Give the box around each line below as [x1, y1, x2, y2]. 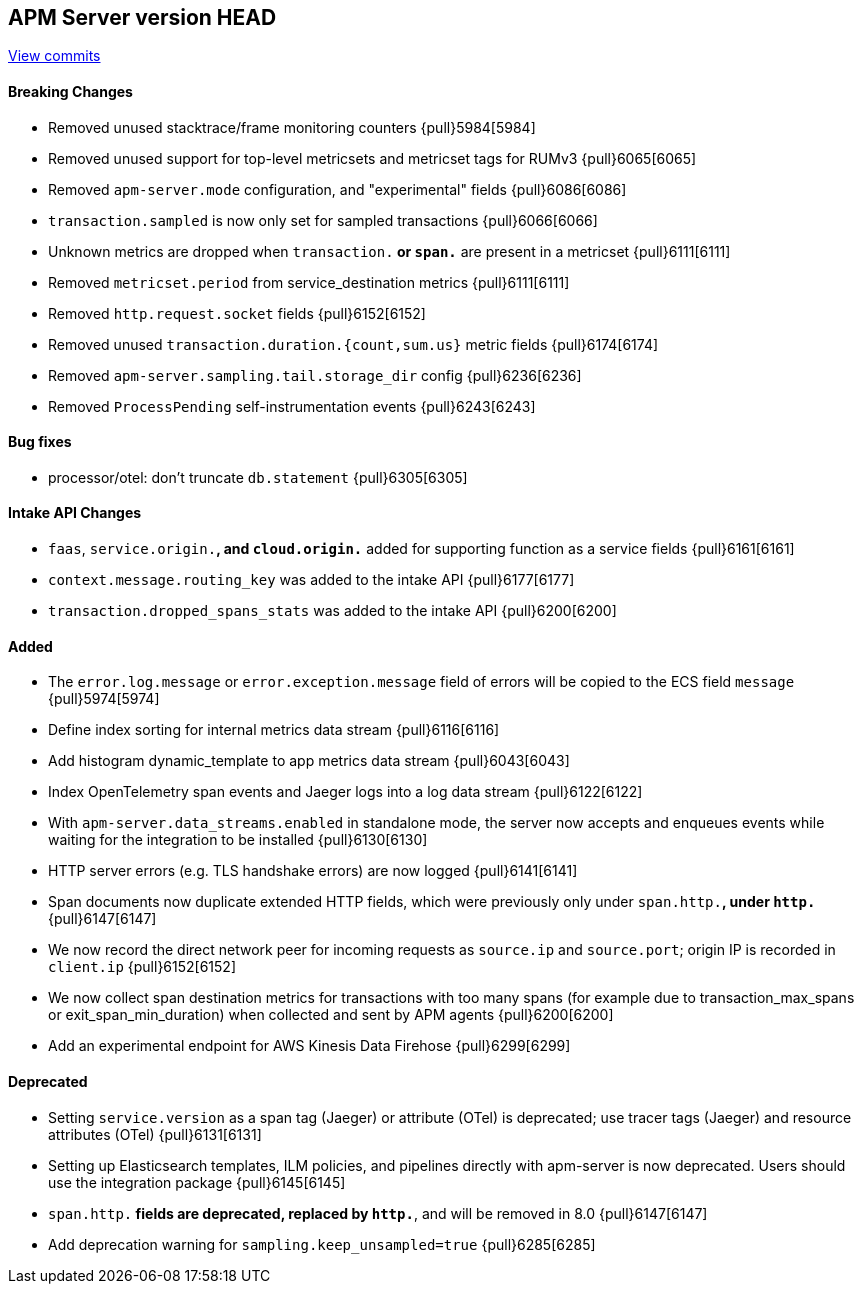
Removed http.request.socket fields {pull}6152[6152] [48, 304, 426, 322]
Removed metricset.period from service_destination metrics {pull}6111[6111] [48, 273, 570, 291]
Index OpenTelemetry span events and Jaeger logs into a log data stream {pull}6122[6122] [48, 783, 643, 801]
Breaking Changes [8, 83, 133, 101]
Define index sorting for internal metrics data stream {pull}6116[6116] [48, 721, 500, 739]
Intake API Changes [8, 504, 142, 522]
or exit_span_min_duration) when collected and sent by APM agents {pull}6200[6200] [48, 1006, 614, 1024]
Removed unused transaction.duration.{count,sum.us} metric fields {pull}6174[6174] [48, 335, 659, 353]
